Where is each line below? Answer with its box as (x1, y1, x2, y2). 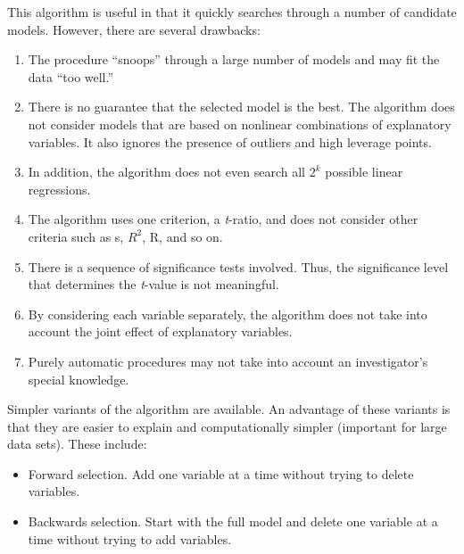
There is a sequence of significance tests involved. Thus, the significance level (28, 257, 449, 276)
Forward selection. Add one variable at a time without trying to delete (28, 464, 414, 483)
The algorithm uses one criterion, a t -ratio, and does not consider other (28, 210, 418, 228)
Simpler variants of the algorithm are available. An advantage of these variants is (7, 400, 451, 418)
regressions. (28, 179, 91, 198)
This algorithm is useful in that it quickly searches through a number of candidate (7, 3, 457, 21)
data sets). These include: (7, 434, 147, 453)
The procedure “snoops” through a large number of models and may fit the (28, 50, 440, 69)
